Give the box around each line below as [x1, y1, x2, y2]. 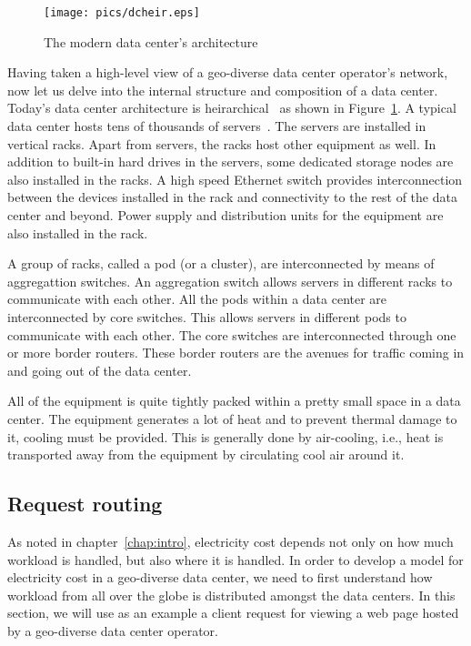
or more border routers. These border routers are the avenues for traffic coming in [7, 343, 465, 362]
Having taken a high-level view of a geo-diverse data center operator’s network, [7, 63, 448, 82]
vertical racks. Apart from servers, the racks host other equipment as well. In [7, 134, 436, 153]
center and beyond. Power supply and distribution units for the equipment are [7, 206, 444, 224]
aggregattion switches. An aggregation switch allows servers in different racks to [7, 271, 453, 290]
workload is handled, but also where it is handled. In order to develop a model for [7, 550, 464, 569]
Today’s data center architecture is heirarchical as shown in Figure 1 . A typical [7, 98, 456, 117]
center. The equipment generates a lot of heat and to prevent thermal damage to [7, 409, 457, 428]
